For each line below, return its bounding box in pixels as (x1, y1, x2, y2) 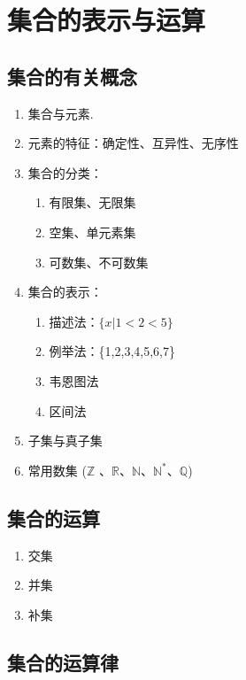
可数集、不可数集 (49, 252, 149, 271)
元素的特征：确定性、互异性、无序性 (27, 134, 239, 152)
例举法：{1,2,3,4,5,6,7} (49, 342, 175, 360)
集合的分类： (27, 163, 103, 182)
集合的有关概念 (7, 62, 137, 89)
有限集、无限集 (49, 193, 136, 212)
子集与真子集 (27, 431, 103, 450)
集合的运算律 (7, 648, 119, 676)
